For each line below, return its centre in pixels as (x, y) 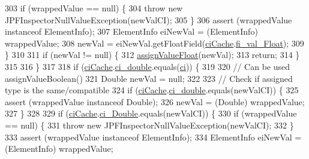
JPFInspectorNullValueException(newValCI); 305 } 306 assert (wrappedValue (148, 19)
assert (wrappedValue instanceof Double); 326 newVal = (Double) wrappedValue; (155, 101)
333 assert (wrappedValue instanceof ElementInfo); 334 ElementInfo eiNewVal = (153, 137)
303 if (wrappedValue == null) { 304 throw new (94, 8)
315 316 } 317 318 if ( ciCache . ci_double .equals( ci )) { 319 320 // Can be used (148, 66)
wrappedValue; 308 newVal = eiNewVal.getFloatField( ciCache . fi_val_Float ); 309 (154, 43)
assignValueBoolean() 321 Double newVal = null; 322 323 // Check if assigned (149, 78)
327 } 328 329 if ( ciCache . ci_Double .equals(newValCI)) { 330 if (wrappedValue (151, 113)
